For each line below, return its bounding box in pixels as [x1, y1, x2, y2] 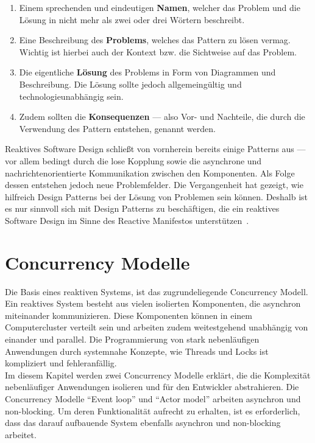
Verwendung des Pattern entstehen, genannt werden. [19, 122, 216, 134]
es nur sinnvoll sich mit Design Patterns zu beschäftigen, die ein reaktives [5, 202, 280, 215]
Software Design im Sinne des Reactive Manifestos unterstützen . [5, 214, 249, 226]
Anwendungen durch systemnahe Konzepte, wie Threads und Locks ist [5, 344, 269, 357]
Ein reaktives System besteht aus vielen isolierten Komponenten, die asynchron [5, 297, 301, 310]
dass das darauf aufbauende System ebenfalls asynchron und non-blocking [5, 416, 281, 429]
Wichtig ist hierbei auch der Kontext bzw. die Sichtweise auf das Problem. [19, 45, 297, 58]
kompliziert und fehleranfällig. [5, 357, 117, 369]
